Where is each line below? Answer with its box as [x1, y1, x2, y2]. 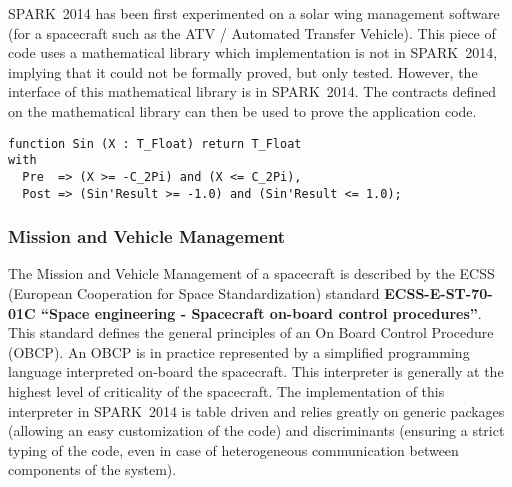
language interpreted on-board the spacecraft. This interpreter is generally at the [8, 361, 504, 382]
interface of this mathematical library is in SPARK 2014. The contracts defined [8, 81, 497, 102]
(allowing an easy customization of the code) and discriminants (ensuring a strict [8, 420, 505, 441]
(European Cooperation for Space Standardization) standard [8, 283, 380, 303]
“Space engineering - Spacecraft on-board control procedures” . [41, 302, 482, 323]
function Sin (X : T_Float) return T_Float [8, 136, 302, 151]
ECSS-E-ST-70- [384, 283, 493, 303]
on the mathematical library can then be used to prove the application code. [8, 100, 477, 121]
